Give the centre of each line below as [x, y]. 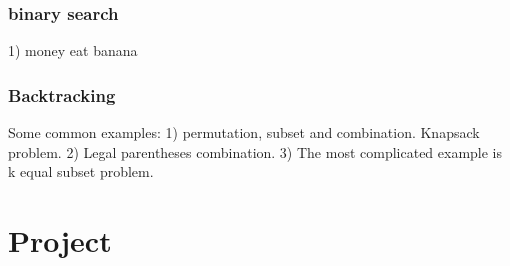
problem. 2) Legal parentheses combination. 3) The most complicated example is [255, 151]
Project [60, 240]
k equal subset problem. [81, 171]
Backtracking [62, 94]
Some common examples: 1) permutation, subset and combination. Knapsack [244, 132]
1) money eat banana [73, 50]
